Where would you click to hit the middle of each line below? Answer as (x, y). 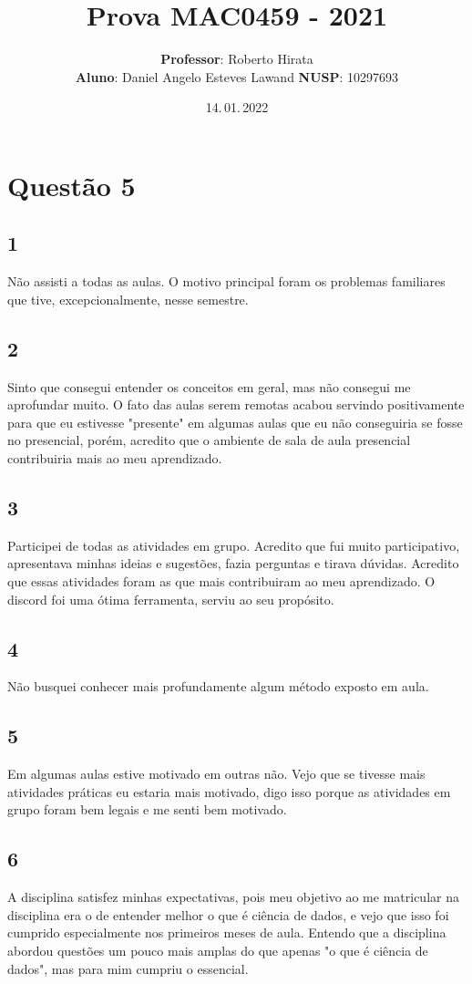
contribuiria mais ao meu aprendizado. (115, 458)
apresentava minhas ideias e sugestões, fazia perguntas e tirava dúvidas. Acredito (233, 563)
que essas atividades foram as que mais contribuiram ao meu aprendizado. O (221, 581)
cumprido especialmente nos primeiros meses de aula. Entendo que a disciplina (227, 932)
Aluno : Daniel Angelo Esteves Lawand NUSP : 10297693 (237, 76)
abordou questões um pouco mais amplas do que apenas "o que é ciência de (218, 950)
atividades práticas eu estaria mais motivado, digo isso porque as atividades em (229, 791)
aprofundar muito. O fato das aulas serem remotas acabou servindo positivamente (236, 404)
